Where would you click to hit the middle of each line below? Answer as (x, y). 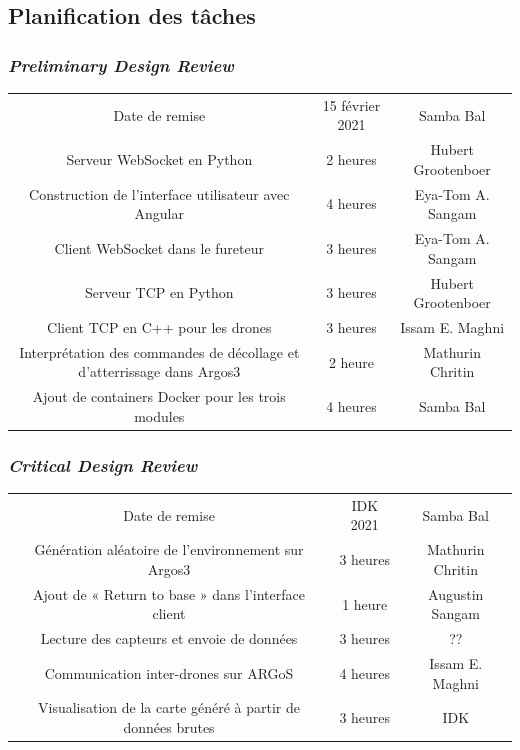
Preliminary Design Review (121, 64)
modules (159, 415)
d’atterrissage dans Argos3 (159, 371)
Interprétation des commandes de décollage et (159, 351)
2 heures (351, 158)
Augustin (456, 593)
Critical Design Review (103, 464)
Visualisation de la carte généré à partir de (169, 707)
